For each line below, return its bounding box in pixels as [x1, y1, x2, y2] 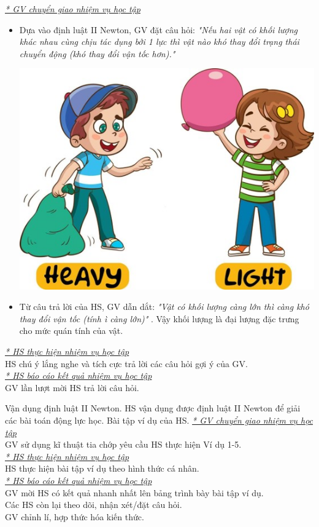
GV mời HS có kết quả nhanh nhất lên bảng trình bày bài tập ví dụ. [5, 486, 264, 499]
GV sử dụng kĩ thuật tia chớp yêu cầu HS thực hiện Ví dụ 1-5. [5, 438, 242, 451]
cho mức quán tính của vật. [19, 324, 123, 337]
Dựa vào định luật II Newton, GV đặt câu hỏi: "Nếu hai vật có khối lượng [19, 23, 298, 36]
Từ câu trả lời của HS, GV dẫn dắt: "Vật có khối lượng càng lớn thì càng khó [19, 300, 309, 313]
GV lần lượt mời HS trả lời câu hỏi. [5, 381, 139, 394]
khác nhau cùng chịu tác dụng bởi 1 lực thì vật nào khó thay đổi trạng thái [19, 35, 299, 48]
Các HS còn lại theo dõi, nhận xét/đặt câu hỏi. [5, 498, 182, 511]
